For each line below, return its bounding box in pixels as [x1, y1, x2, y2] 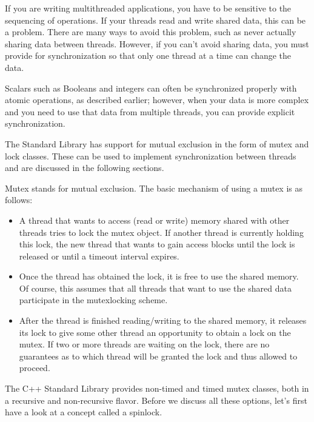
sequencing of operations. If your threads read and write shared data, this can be [5, 13, 306, 26]
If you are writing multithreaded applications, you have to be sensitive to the [5, 2, 292, 14]
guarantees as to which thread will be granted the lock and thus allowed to [19, 349, 298, 362]
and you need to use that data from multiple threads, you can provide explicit [5, 105, 295, 118]
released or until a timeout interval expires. [19, 249, 179, 262]
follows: [5, 193, 33, 206]
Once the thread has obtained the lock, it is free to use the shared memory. [19, 270, 299, 283]
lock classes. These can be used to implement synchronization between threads [5, 149, 296, 162]
